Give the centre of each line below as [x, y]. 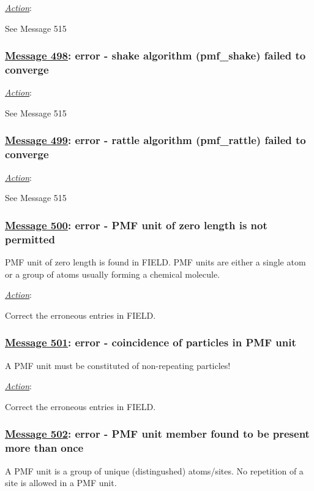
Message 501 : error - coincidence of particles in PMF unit [151, 342]
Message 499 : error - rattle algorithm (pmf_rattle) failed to [155, 140]
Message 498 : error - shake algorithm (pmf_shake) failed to [155, 55]
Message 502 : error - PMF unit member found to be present [157, 434]
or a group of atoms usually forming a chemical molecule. [113, 274]
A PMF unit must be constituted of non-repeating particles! [118, 365]
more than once [44, 448]
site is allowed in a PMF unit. [61, 483]
